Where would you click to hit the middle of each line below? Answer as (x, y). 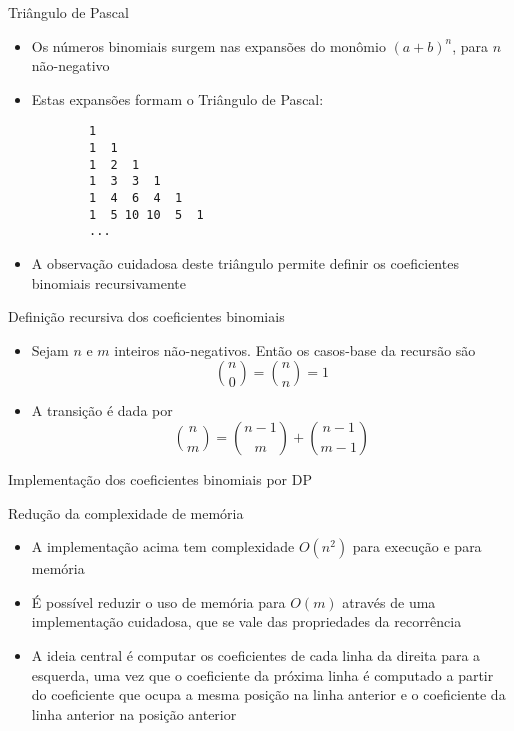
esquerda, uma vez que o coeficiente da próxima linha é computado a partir (262, 674)
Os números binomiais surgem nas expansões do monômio (208, 45)
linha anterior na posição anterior (134, 713)
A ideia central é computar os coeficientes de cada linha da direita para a (256, 654)
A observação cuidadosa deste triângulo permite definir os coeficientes (245, 262)
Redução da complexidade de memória (126, 512)
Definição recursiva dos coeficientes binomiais (146, 316)
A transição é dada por (102, 410)
